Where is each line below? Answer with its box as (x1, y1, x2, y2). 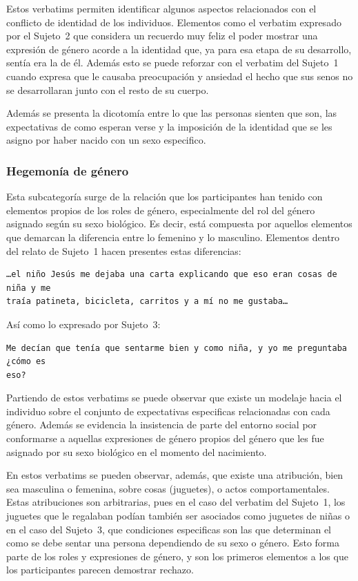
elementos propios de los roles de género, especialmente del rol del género (6, 202, 315, 217)
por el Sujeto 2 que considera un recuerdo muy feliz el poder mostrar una (6, 28, 318, 43)
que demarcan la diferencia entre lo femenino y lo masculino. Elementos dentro (6, 229, 340, 244)
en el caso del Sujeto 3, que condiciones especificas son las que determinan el (6, 522, 332, 536)
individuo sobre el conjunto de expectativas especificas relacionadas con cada (6, 403, 330, 418)
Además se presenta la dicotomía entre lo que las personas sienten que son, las (6, 106, 337, 120)
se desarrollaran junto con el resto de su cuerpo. (6, 82, 209, 97)
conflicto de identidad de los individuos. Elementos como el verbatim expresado (6, 15, 341, 29)
